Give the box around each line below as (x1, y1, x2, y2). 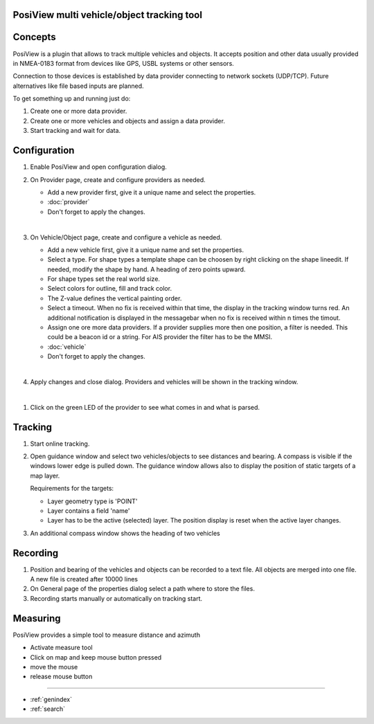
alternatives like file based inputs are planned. (12, 82, 145, 90)
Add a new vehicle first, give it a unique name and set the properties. (47, 246, 244, 254)
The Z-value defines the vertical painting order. (47, 294, 182, 302)
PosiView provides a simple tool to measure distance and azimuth (12, 631, 201, 639)
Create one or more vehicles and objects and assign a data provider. (30, 116, 225, 125)
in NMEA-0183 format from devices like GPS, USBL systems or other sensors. (12, 59, 235, 67)
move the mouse (30, 662, 78, 671)
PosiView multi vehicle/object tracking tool (12, 9, 202, 21)
